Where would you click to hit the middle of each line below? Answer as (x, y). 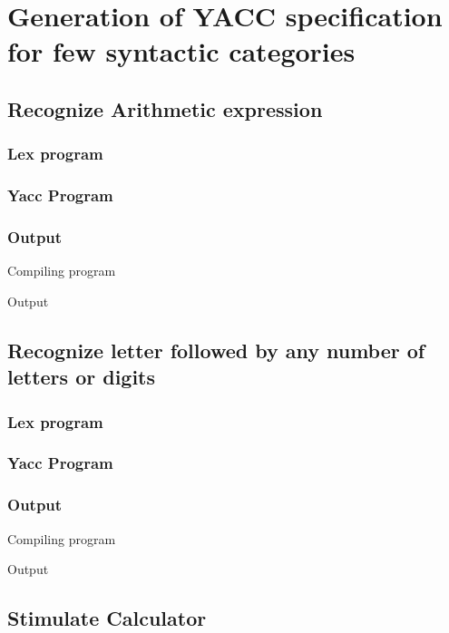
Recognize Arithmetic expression (165, 108)
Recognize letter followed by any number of (216, 350)
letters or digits (82, 377)
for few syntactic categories (181, 51)
